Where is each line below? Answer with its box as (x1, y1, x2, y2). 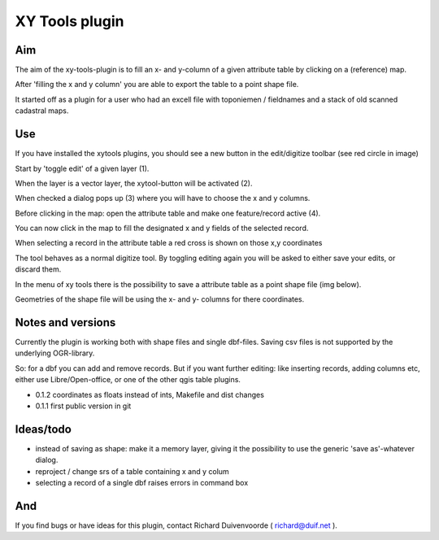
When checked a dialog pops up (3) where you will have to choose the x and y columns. (15, 194, 311, 203)
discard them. (15, 264, 62, 274)
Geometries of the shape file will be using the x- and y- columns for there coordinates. (15, 294, 305, 304)
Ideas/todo (15, 422, 72, 436)
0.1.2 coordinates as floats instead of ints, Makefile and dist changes (35, 390, 264, 399)
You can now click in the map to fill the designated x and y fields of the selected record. (15, 224, 309, 233)
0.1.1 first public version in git (35, 401, 132, 411)
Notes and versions (15, 316, 116, 329)
